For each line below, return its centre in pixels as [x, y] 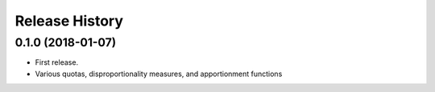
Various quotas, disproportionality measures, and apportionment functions [159, 74]
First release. [57, 62]
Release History [69, 21]
